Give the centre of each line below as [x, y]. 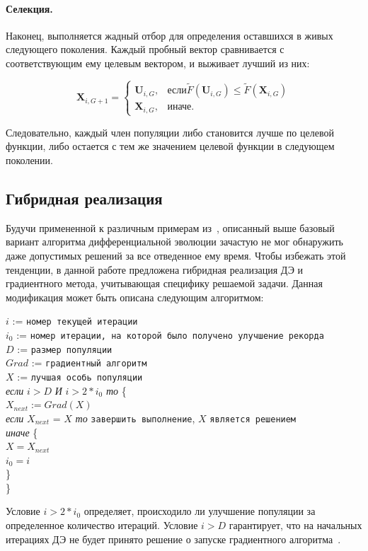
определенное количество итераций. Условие [102, 525]
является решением [253, 419]
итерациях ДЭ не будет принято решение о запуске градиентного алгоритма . [173, 539]
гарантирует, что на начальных [295, 525]
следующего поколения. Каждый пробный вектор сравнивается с [145, 49]
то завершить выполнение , [135, 418]
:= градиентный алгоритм [89, 362]
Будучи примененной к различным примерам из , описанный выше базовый [170, 227]
